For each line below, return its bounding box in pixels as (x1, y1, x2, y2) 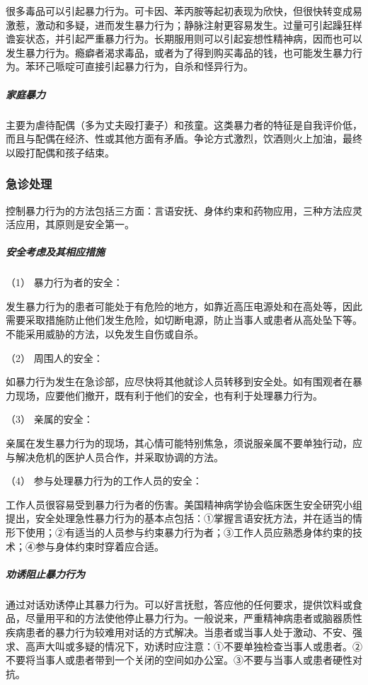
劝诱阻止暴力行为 (6, 566, 85, 581)
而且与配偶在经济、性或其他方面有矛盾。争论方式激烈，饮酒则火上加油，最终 (6, 131, 362, 146)
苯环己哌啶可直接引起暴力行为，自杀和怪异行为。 (25, 59, 253, 74)
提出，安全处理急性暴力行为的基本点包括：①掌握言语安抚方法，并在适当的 (6, 511, 352, 526)
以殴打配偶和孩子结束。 (6, 145, 115, 159)
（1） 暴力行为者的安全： (6, 275, 123, 290)
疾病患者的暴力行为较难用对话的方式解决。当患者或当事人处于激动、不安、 (6, 624, 352, 639)
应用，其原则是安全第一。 (15, 217, 134, 232)
